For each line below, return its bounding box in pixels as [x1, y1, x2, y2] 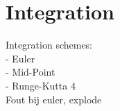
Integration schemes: [6, 37, 93, 52]
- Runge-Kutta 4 [6, 78, 76, 92]
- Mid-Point [6, 65, 55, 79]
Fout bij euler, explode [6, 92, 102, 106]
